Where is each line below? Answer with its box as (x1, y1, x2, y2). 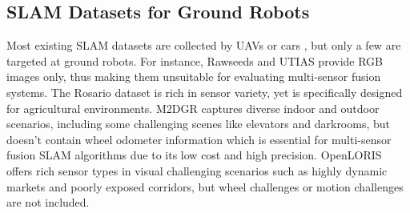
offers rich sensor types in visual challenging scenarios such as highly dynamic (6, 162, 388, 179)
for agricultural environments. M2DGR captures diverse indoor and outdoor (6, 99, 380, 116)
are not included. (6, 194, 90, 211)
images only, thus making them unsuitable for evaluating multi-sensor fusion (6, 68, 381, 85)
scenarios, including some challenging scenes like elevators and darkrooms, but (6, 115, 391, 132)
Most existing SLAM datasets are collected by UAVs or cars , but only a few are (6, 37, 401, 54)
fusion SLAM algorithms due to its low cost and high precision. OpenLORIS (6, 147, 382, 163)
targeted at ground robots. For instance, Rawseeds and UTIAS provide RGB (6, 52, 384, 69)
